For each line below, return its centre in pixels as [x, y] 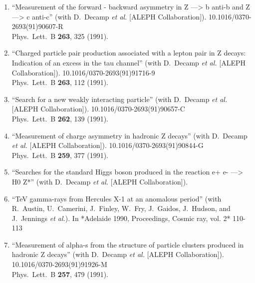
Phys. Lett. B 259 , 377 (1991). [60, 155]
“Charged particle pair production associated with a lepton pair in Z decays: [129, 53]
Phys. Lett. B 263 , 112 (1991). [60, 82]
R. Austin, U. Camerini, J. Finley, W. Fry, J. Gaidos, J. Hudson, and [121, 208]
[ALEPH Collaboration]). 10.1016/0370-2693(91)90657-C [98, 109]
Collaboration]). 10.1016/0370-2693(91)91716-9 [83, 72]
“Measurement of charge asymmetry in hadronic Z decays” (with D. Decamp [129, 135]
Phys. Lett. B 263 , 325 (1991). [60, 36]
